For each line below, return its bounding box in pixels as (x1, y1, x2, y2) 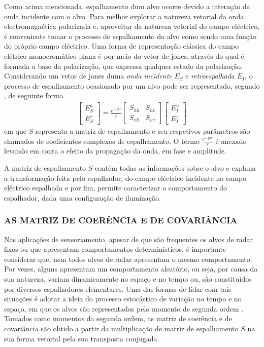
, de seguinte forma (4, 90, 63, 101)
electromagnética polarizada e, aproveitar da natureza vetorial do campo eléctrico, (4, 21, 260, 31)
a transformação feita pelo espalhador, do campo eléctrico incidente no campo (4, 172, 247, 183)
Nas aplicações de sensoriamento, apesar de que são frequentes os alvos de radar (4, 234, 253, 244)
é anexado (215, 135, 247, 146)
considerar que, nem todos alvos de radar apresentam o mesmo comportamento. (4, 253, 252, 264)
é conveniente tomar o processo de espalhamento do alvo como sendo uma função (4, 30, 256, 41)
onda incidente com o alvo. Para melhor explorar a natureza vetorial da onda (4, 11, 244, 21)
